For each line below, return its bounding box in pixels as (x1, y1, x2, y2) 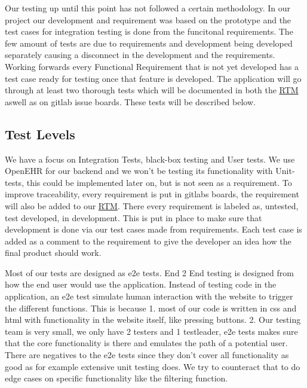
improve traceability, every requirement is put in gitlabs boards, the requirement (5, 188, 299, 200)
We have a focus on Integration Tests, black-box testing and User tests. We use (5, 152, 295, 165)
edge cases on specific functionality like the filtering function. (5, 372, 228, 384)
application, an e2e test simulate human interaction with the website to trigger (5, 290, 293, 303)
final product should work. (5, 246, 102, 259)
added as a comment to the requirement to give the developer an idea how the (5, 234, 291, 247)
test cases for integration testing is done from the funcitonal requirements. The (5, 25, 293, 38)
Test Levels (5, 124, 75, 143)
